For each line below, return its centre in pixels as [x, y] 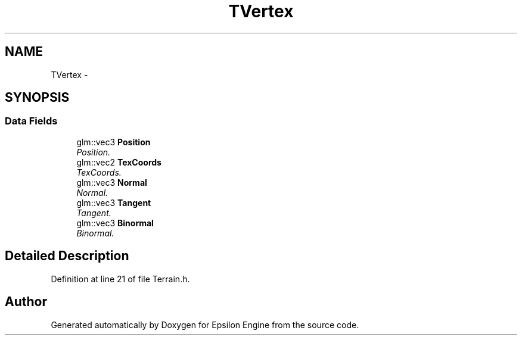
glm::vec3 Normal [112, 182]
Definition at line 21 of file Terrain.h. [120, 279]
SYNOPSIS [37, 98]
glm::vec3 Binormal [115, 223]
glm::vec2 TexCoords [119, 162]
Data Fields [31, 121]
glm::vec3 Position [114, 142]
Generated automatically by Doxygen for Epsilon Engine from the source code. [205, 325]
